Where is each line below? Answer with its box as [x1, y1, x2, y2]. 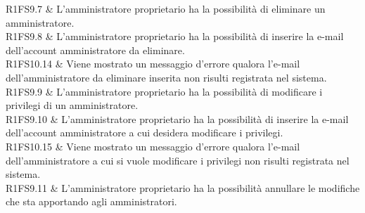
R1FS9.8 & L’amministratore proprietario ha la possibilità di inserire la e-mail [6, 29, 344, 44]
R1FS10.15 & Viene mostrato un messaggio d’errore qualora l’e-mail [6, 138, 300, 153]
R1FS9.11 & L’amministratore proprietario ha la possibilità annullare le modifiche [6, 180, 360, 195]
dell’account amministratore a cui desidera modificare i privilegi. [6, 125, 283, 140]
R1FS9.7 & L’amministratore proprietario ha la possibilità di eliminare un [6, 1, 326, 15]
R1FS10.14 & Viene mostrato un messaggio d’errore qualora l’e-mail [6, 56, 300, 71]
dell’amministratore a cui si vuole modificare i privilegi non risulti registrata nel [6, 153, 350, 167]
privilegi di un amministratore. [6, 98, 139, 112]
